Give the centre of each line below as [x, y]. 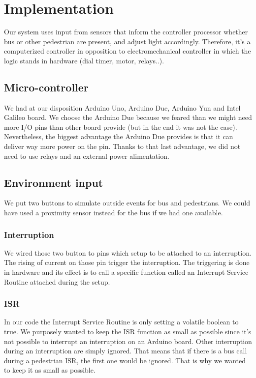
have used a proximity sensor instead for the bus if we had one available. [113, 213]
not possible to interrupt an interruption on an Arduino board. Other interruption [128, 341]
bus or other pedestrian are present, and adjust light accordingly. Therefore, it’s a [127, 41]
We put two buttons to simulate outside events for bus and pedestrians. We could [127, 203]
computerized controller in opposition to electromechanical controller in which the [128, 51]
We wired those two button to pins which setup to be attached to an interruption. [128, 252]
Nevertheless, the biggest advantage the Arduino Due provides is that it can [119, 136]
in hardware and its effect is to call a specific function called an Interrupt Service [126, 272]
